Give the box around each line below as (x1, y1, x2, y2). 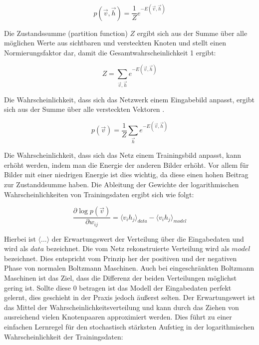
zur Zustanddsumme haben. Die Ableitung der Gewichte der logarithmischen (4, 179, 239, 190)
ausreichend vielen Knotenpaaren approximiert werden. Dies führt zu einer (4, 312, 232, 322)
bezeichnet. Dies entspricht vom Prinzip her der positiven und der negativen (4, 253, 237, 263)
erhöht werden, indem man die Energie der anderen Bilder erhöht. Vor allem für (4, 159, 249, 170)
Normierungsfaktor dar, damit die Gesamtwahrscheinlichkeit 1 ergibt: (4, 47, 216, 57)
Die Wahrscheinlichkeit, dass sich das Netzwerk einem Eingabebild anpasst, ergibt (4, 94, 255, 104)
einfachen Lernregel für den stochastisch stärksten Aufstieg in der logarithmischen (4, 322, 255, 332)
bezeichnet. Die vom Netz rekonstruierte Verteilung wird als (46, 243, 230, 254)
